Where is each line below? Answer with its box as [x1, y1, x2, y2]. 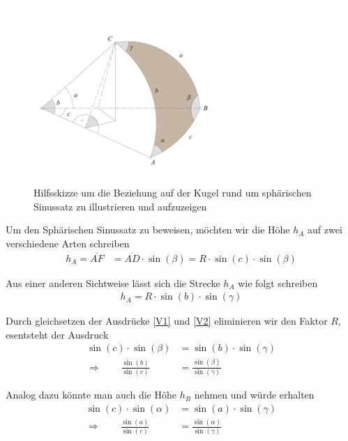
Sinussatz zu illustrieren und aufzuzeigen [33, 199, 207, 213]
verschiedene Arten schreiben [6, 235, 130, 250]
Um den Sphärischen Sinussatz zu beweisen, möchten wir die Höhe [6, 222, 290, 237]
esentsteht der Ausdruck [6, 327, 109, 341]
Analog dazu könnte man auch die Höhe [6, 387, 176, 402]
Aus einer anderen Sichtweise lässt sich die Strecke [6, 275, 220, 290]
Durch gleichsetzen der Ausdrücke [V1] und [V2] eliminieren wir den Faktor [6, 314, 328, 328]
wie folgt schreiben [238, 275, 318, 290]
